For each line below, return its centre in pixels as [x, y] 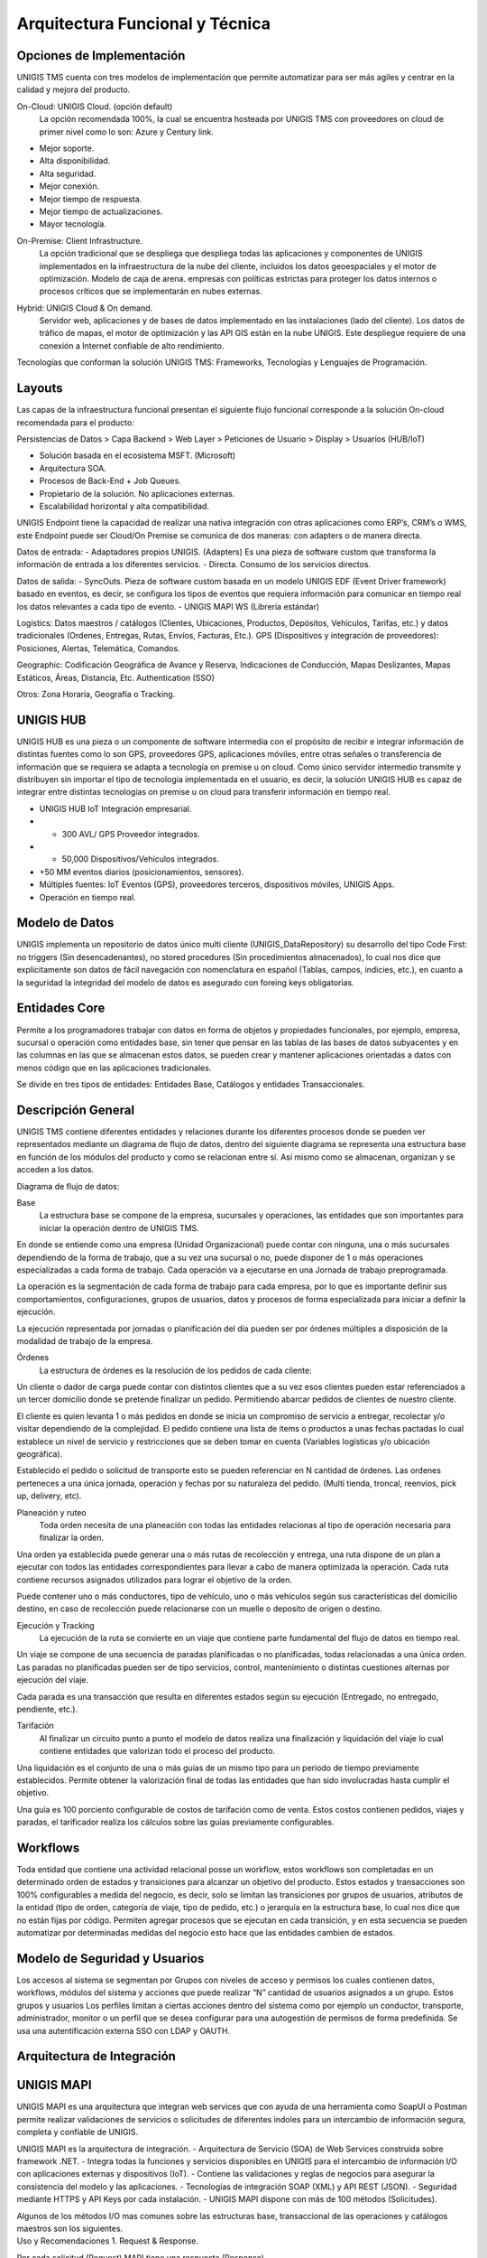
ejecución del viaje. [53, 1680]
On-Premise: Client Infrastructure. [80, 240]
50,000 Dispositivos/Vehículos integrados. [141, 859]
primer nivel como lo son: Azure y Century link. [126, 132]
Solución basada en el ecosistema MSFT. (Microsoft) [138, 455]
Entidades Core [61, 1008]
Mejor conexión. [69, 186]
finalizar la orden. [71, 1538]
